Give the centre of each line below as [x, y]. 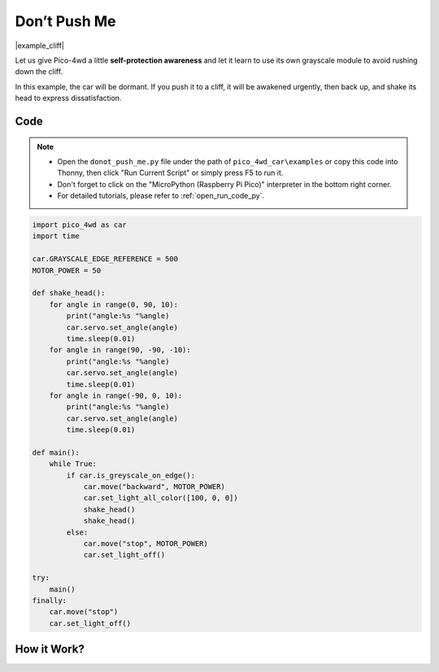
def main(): [56, 452]
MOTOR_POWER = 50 [67, 270]
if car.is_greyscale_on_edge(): [130, 475]
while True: [73, 464]
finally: [50, 600]
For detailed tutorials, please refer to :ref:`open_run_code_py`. [161, 196]
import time [56, 236]
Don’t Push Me [65, 21]
